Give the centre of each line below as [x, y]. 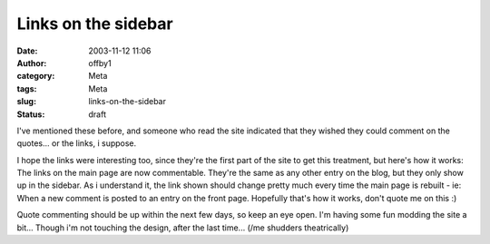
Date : [27, 51]
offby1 [100, 63]
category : [36, 76]
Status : [31, 114]
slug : [26, 102]
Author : [32, 63]
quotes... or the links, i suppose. [77, 143]
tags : [27, 88]
